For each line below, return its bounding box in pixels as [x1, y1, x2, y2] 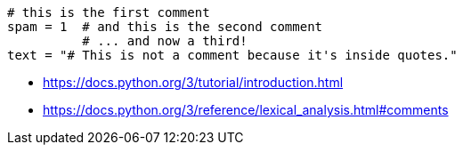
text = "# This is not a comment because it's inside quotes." [7, 48, 458, 62]
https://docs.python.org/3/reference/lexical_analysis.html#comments [43, 102, 449, 117]
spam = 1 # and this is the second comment [7, 20, 323, 34]
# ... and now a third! [82, 34, 248, 48]
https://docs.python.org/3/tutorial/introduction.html [43, 75, 344, 90]
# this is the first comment [7, 5, 210, 20]
